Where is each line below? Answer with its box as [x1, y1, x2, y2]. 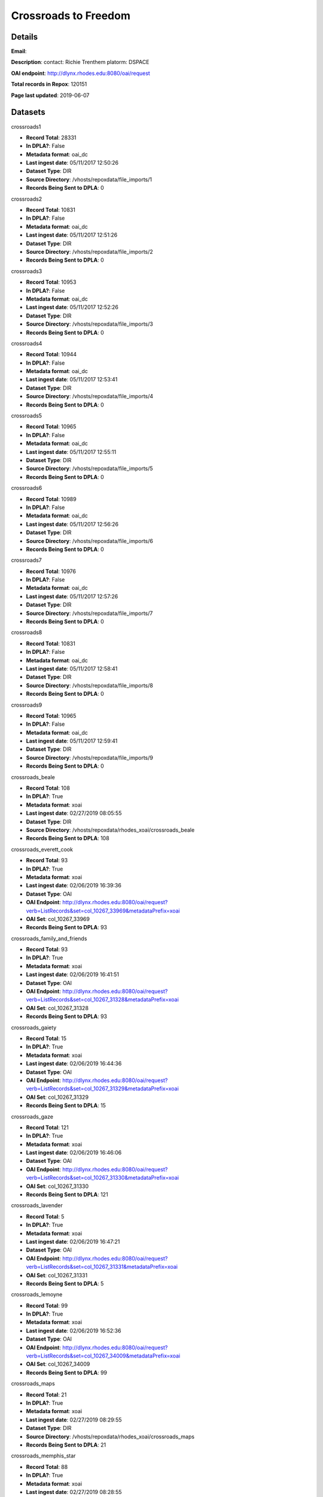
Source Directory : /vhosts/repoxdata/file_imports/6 [26, 537, 154, 544]
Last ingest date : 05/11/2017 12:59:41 [26, 737, 118, 745]
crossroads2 [11, 195, 42, 202]
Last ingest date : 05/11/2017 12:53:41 [26, 376, 118, 383]
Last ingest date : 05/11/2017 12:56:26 [26, 520, 119, 528]
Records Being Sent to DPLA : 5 [26, 1280, 104, 1287]
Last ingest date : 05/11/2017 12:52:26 [26, 304, 119, 311]
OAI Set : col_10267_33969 [26, 915, 90, 922]
